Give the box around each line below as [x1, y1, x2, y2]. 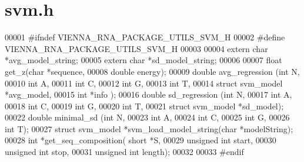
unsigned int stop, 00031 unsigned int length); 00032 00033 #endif [5, 146, 244, 158]
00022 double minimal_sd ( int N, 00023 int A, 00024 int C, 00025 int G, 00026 [5, 111, 290, 123]
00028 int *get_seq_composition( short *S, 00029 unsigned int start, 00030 [5, 134, 276, 146]
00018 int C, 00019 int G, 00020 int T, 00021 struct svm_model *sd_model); [5, 99, 284, 112]
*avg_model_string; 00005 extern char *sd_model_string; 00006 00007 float [5, 54, 282, 66]
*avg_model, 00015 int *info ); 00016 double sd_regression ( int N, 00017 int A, [5, 88, 292, 101]
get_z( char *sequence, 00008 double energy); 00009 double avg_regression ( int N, [5, 65, 300, 77]
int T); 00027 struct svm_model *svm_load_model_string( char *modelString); [5, 122, 293, 135]
